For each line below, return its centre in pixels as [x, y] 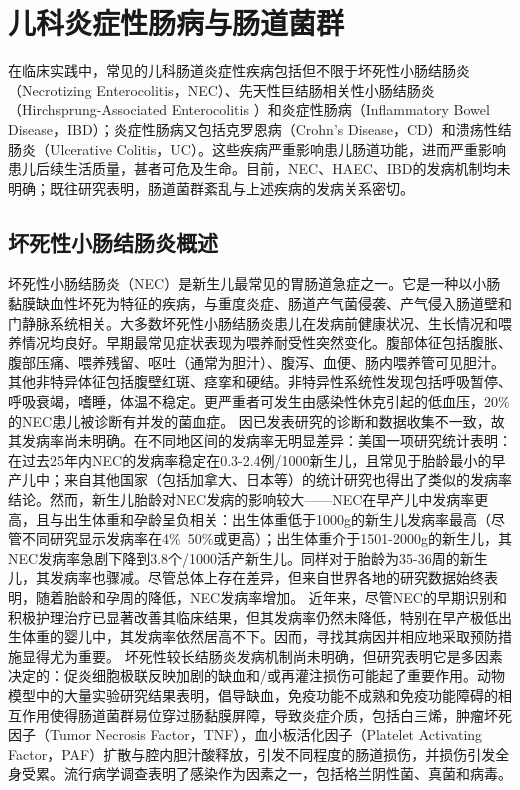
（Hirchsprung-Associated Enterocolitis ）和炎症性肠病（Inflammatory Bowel [249, 109]
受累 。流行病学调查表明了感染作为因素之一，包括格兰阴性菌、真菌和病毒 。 [266, 773]
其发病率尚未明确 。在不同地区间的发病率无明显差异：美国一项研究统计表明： [260, 440]
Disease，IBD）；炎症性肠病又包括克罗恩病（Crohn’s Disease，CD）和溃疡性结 [260, 128]
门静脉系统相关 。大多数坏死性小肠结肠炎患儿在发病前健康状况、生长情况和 [253, 322]
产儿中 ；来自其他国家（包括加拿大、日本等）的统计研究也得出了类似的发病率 [260, 479]
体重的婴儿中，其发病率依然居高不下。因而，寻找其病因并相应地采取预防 [259, 636]
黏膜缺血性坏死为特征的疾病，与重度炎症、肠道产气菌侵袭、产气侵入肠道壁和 [260, 303]
